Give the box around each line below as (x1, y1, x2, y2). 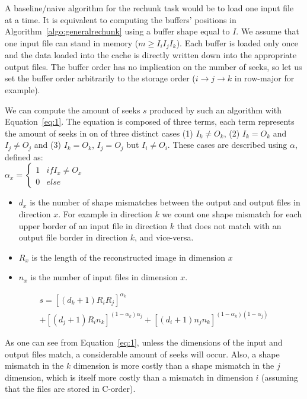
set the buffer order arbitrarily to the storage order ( (5, 72, 196, 84)
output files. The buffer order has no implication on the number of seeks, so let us (5, 60, 302, 72)
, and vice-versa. (135, 231, 194, 243)
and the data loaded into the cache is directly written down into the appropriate (5, 49, 297, 61)
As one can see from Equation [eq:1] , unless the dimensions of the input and (5, 336, 283, 348)
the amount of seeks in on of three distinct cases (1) (5, 126, 193, 139)
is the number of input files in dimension (30, 271, 178, 283)
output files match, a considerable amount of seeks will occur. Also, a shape (5, 347, 280, 360)
